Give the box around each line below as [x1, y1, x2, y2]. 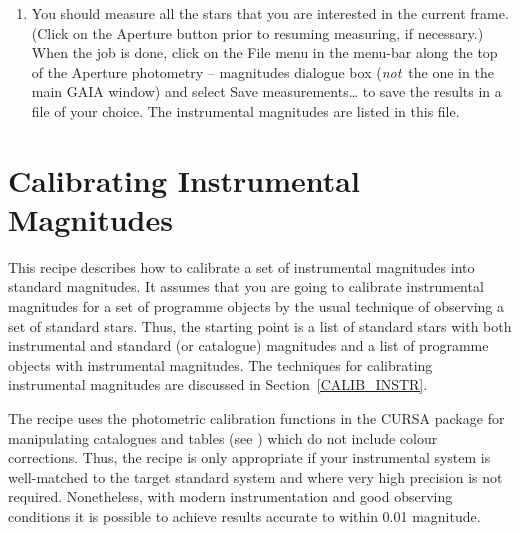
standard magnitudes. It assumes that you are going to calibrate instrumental [8, 276, 484, 297]
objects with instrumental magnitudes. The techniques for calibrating [8, 354, 433, 375]
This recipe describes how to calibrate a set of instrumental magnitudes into [8, 256, 475, 277]
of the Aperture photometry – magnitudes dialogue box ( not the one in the [31, 61, 494, 82]
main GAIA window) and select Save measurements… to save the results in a [31, 81, 502, 102]
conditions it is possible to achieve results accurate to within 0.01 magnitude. [8, 506, 481, 526]
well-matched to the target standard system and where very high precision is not [8, 466, 503, 487]
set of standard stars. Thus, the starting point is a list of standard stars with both [8, 315, 512, 336]
